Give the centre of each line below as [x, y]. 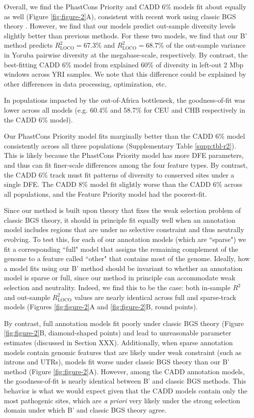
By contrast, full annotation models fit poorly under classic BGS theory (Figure [124, 323]
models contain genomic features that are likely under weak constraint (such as [123, 352]
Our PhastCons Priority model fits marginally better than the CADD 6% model [125, 136]
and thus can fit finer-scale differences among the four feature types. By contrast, [126, 164]
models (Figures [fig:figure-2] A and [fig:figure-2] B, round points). [101, 307]
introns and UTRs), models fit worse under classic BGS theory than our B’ [117, 362]
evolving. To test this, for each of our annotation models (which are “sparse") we [125, 239]
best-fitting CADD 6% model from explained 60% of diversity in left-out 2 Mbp [124, 64]
